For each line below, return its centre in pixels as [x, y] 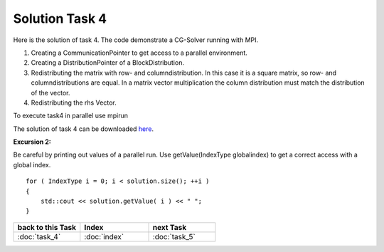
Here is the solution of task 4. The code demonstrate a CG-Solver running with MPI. [136, 40]
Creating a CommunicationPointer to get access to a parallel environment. [139, 53]
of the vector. [50, 93]
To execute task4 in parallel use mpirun [70, 116]
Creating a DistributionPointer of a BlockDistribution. [108, 63]
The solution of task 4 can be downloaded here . [84, 129]
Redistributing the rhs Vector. [74, 103]
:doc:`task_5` [174, 236]
